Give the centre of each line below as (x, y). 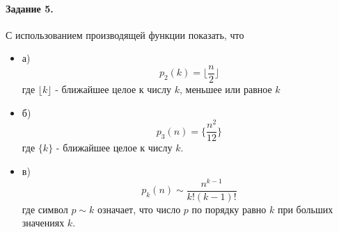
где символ (45, 209)
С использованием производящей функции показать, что (125, 34)
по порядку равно (229, 209)
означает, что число (139, 209)
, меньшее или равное (226, 89)
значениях (43, 223)
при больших (305, 209)
